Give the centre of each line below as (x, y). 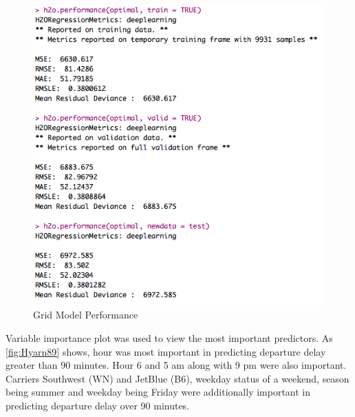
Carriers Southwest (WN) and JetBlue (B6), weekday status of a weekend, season (177, 378)
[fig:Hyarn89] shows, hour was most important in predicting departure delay (166, 351)
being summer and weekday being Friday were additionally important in (158, 392)
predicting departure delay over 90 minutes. (98, 406)
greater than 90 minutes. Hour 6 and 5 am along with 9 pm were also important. (176, 365)
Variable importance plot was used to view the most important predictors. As (169, 338)
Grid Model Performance (86, 315)
